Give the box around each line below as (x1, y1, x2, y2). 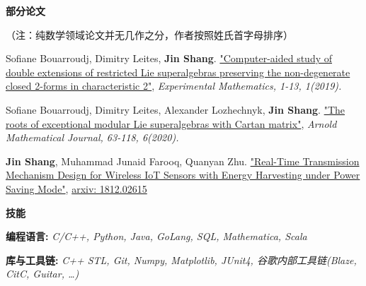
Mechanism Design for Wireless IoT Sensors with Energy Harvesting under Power (6, 167, 360, 182)
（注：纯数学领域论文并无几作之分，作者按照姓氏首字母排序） (6, 27, 293, 42)
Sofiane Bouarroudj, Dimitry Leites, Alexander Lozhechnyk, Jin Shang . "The (6, 102, 345, 117)
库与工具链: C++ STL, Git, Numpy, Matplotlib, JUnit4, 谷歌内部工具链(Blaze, (6, 252, 357, 267)
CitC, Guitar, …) (6, 266, 79, 281)
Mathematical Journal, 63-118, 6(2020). (6, 130, 179, 145)
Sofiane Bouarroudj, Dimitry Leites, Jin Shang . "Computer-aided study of (6, 51, 332, 66)
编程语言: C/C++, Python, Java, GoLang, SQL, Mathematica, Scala (6, 229, 307, 244)
